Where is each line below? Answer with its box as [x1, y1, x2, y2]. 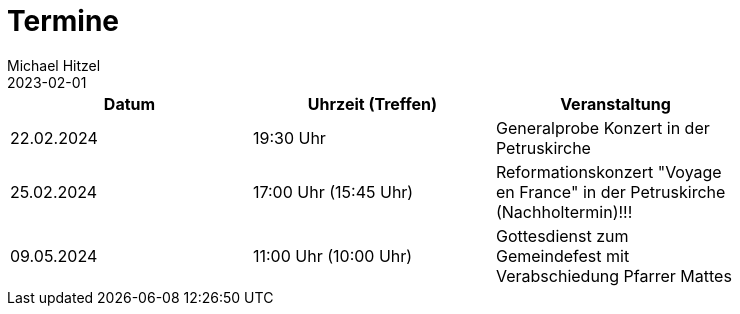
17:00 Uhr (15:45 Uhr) [252, 181, 414, 202]
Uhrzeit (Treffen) [307, 93, 438, 114]
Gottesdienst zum [495, 225, 629, 246]
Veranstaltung [560, 93, 671, 114]
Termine [7, 4, 120, 38]
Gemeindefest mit [495, 245, 630, 266]
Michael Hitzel [7, 56, 101, 74]
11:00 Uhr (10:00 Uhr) [252, 245, 413, 266]
